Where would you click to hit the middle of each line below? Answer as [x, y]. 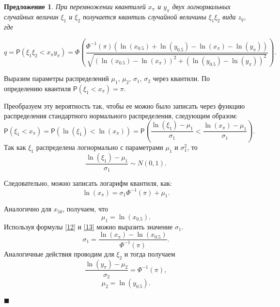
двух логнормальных [201, 6]
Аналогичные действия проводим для [59, 253]
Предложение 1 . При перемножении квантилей [75, 6]
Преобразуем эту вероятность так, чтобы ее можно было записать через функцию [124, 106]
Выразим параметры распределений [56, 78]
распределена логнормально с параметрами [100, 147]
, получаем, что [85, 209]
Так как [15, 147]
